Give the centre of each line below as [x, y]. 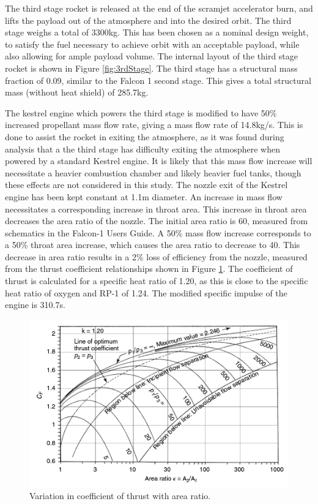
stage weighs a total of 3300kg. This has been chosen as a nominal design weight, [157, 32]
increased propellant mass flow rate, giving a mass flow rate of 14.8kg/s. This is [154, 125]
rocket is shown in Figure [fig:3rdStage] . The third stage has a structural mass [151, 68]
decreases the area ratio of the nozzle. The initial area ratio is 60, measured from [157, 221]
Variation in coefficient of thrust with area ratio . [120, 495]
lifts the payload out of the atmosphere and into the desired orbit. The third [148, 20]
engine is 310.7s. [35, 305]
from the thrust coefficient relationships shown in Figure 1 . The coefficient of [149, 269]
